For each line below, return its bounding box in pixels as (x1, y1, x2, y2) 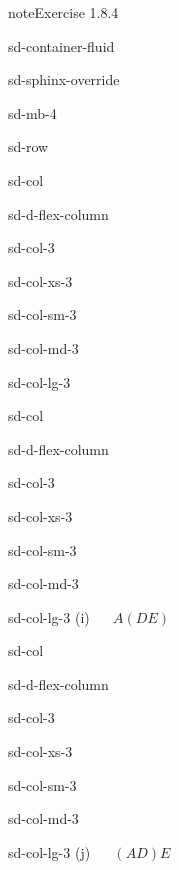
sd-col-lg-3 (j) (8, 841, 91, 862)
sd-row (8, 136, 49, 157)
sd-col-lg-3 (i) (8, 606, 90, 627)
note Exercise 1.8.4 (8, 2, 119, 22)
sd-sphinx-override (8, 69, 120, 90)
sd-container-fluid (8, 35, 115, 56)
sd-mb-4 (8, 102, 57, 123)
